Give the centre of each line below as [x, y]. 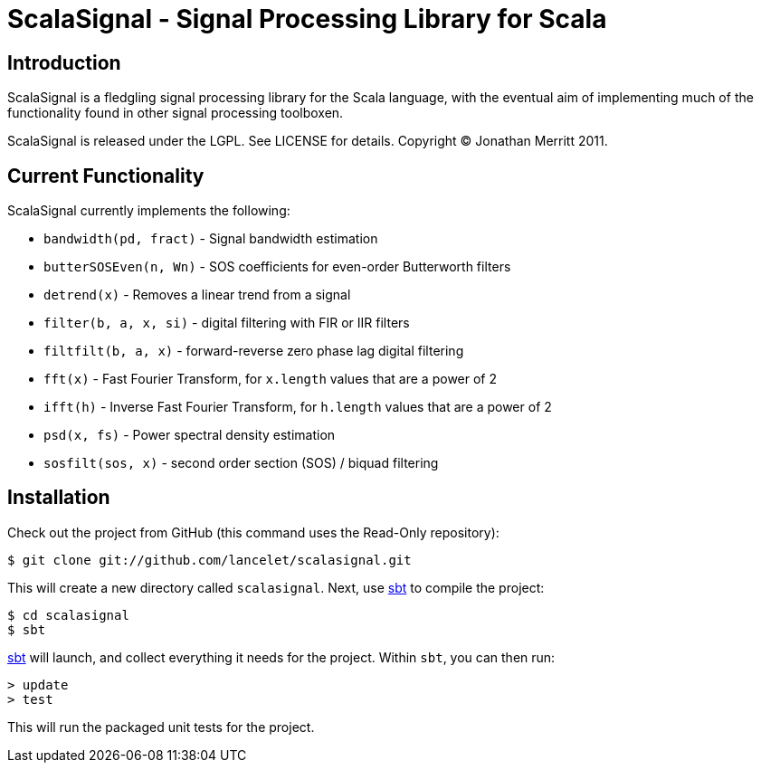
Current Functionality [106, 176]
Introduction [64, 62]
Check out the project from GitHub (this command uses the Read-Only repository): [253, 532]
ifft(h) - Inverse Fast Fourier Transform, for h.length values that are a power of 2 [298, 407]
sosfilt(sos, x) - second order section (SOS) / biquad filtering [241, 463]
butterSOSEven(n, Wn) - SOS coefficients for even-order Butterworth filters [277, 267]
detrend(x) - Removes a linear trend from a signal [197, 295]
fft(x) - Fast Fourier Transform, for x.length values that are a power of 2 [271, 379]
